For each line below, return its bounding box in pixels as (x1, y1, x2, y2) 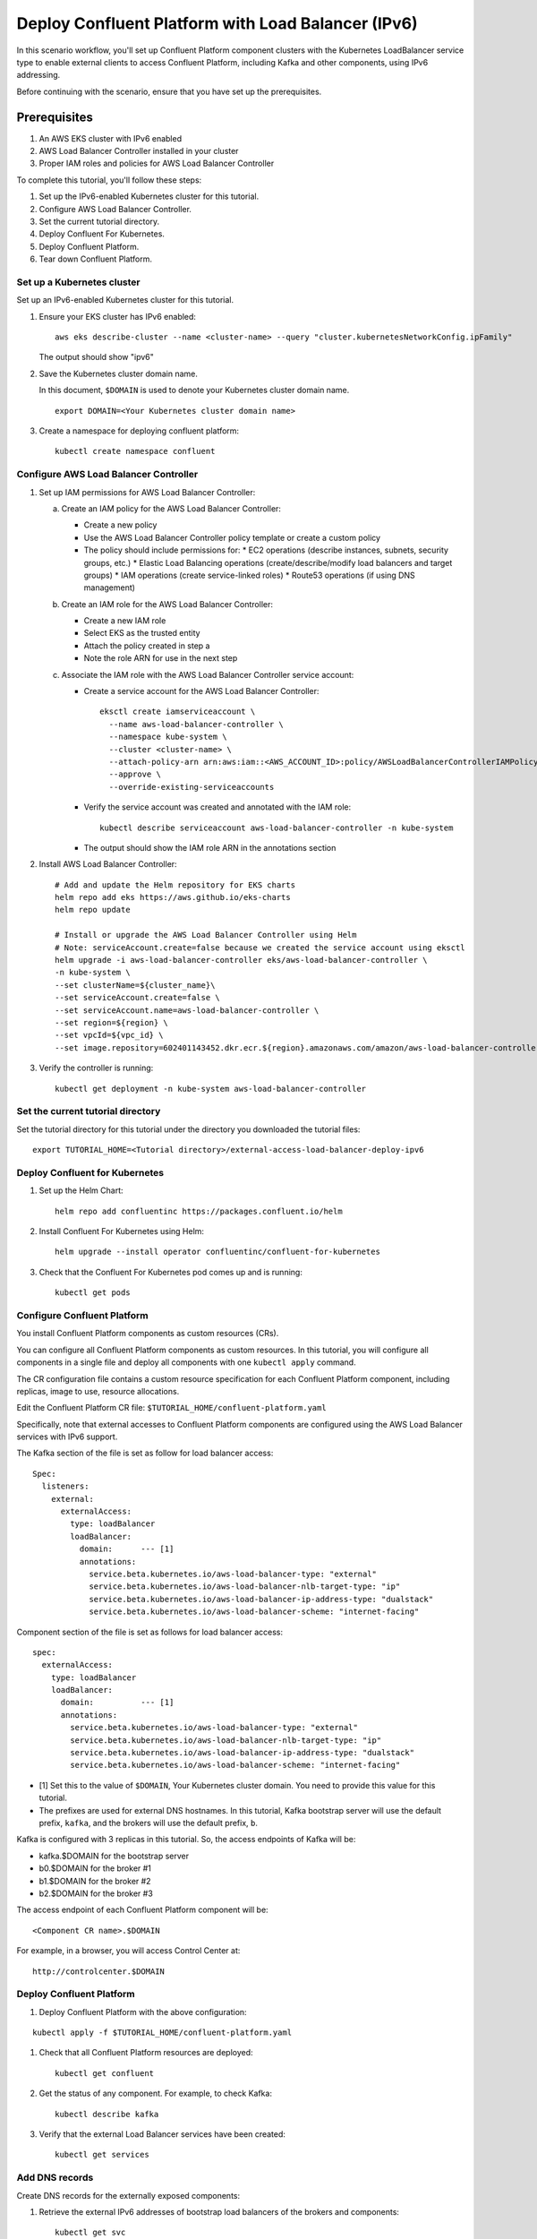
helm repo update (55, 905, 131, 915)
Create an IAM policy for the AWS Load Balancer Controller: (61, 502, 282, 514)
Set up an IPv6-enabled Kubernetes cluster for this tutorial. (16, 295, 234, 305)
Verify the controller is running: (38, 1062, 154, 1074)
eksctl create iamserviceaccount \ (99, 707, 256, 716)
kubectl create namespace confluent (55, 446, 216, 457)
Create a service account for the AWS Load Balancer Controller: (83, 686, 320, 697)
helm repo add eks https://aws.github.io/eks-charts (55, 892, 291, 903)
